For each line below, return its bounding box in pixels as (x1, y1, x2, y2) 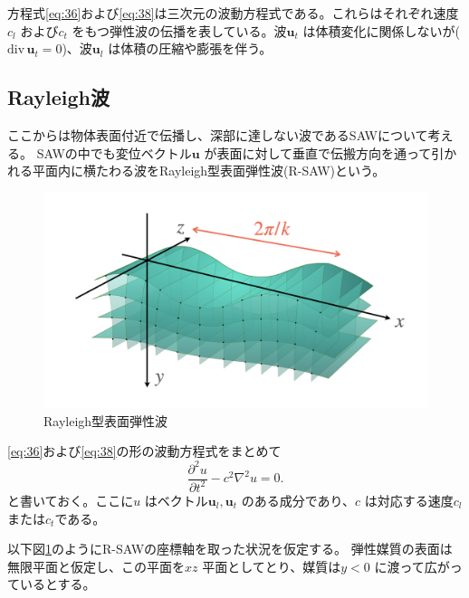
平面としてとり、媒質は (202, 556, 341, 575)
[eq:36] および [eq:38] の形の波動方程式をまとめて (7, 441, 282, 460)
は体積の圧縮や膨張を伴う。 (108, 39, 273, 58)
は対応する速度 (364, 490, 454, 509)
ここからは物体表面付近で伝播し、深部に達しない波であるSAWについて (7, 125, 428, 144)
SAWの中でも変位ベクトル (36, 143, 192, 162)
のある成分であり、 (241, 490, 355, 509)
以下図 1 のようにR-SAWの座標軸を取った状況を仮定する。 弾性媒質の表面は (7, 539, 453, 558)
